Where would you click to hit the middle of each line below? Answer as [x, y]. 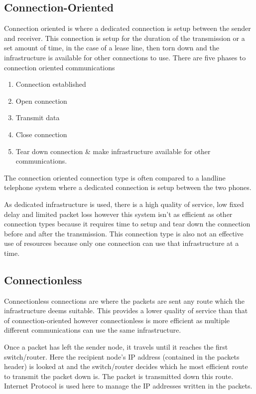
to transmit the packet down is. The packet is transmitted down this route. [119, 376]
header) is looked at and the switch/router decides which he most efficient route [126, 366]
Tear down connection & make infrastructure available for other [113, 151]
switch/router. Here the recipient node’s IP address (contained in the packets [122, 356]
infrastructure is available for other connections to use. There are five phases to [125, 57]
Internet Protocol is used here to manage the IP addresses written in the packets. [128, 386]
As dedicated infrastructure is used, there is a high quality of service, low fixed [124, 204]
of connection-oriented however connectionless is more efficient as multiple [117, 320]
